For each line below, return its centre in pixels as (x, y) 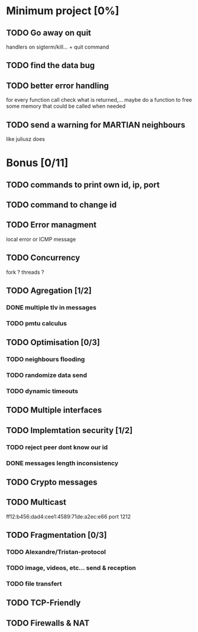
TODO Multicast (36, 502)
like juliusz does (26, 139)
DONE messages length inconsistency (62, 463)
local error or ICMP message (41, 239)
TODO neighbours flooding (46, 359)
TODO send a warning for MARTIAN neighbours (96, 125)
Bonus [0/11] (37, 163)
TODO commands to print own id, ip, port (83, 185)
